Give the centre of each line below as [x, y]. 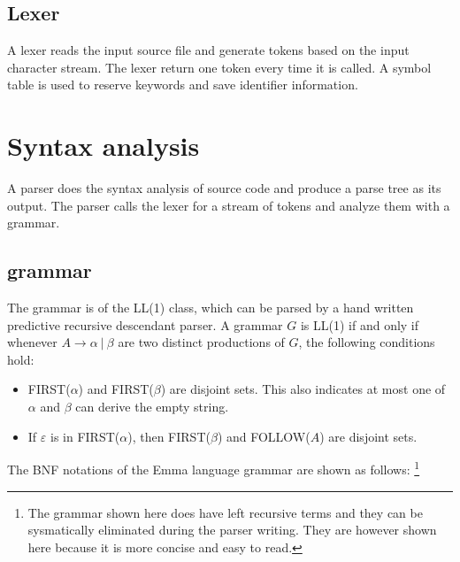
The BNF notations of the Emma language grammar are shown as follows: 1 [214, 468]
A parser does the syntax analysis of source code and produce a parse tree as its [224, 188]
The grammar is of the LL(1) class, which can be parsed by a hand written [211, 308]
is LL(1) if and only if [360, 324]
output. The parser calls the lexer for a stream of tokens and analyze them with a [229, 205]
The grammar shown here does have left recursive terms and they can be [225, 512]
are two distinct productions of [201, 342]
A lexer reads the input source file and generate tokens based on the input [208, 50]
